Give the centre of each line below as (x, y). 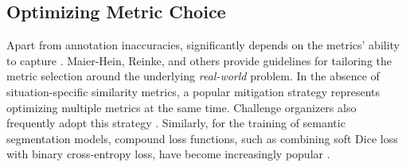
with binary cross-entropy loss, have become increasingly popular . (168, 154)
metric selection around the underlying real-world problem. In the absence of (193, 76)
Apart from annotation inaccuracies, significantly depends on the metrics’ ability (203, 45)
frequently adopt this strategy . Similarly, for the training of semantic (176, 123)
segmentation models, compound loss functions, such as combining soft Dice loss (202, 138)
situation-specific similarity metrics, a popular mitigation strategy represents (193, 91)
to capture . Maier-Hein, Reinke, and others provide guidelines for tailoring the (199, 60)
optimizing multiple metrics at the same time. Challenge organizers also (182, 107)
